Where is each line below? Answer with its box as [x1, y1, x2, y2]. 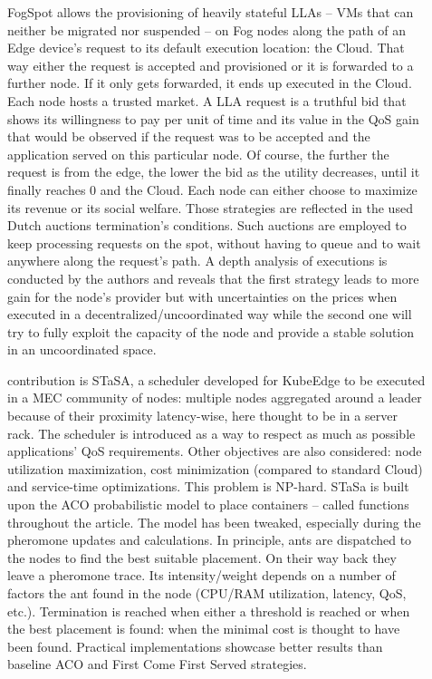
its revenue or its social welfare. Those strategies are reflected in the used [7, 198, 413, 217]
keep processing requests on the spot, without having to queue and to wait [7, 233, 421, 252]
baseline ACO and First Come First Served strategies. [7, 655, 307, 674]
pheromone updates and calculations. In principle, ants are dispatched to [7, 530, 412, 549]
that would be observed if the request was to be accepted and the [7, 127, 370, 146]
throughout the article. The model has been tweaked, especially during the [7, 512, 421, 531]
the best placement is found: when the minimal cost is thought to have [7, 619, 400, 638]
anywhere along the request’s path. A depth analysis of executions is [7, 251, 388, 270]
